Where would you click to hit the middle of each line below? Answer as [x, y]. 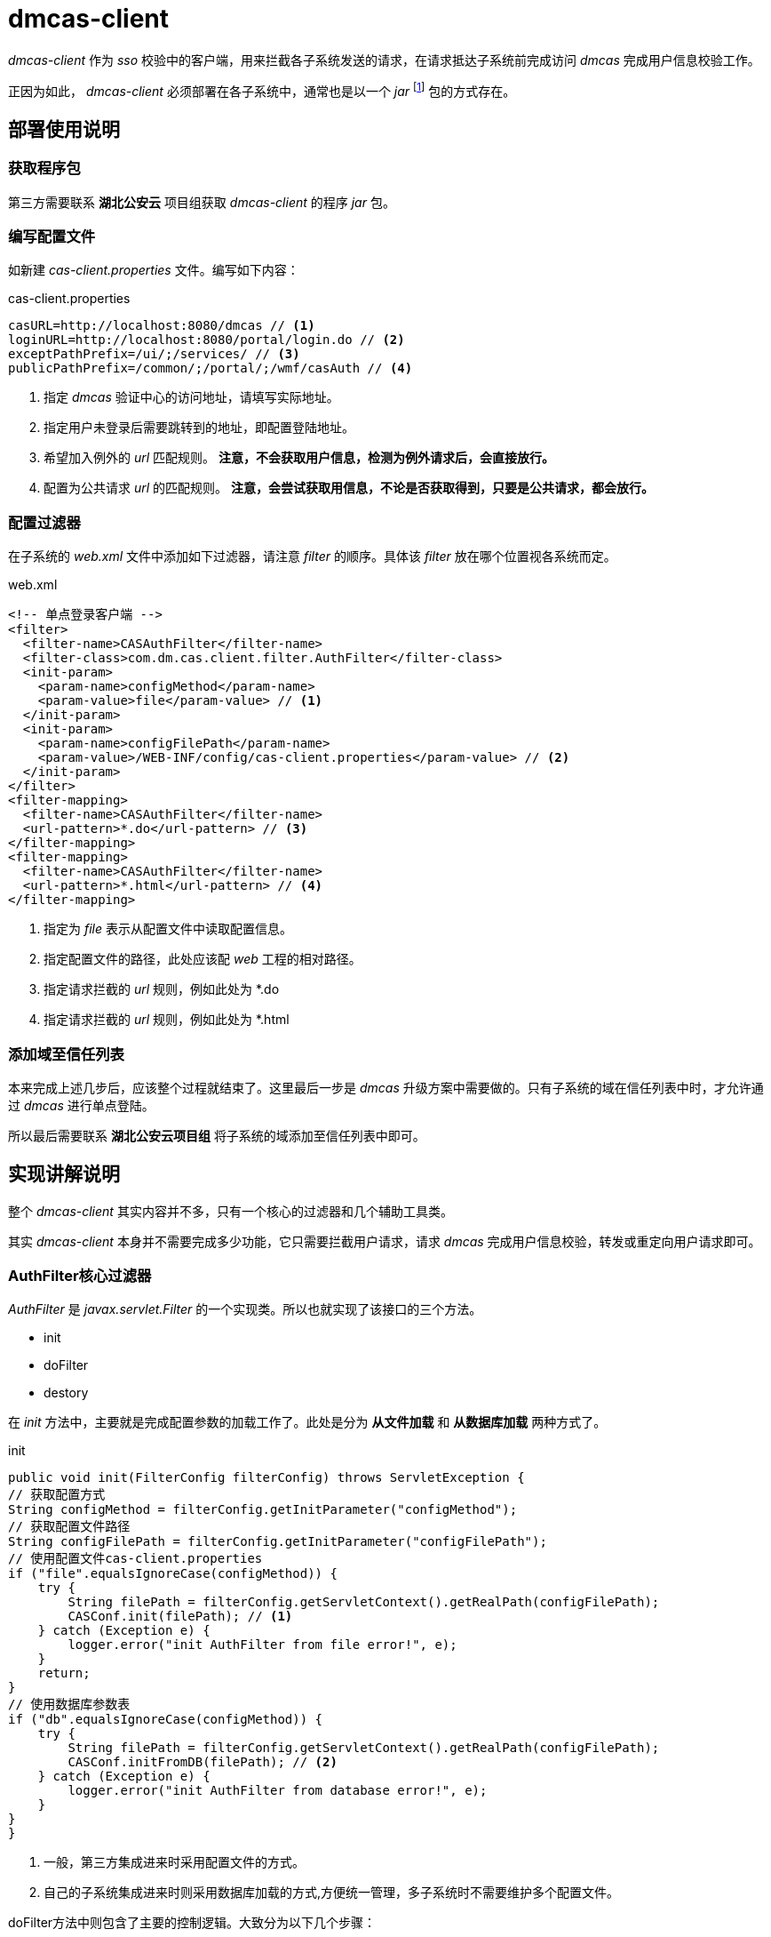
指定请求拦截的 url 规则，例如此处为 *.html [167, 1020]
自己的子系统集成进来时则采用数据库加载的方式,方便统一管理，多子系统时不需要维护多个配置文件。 [332, 1893]
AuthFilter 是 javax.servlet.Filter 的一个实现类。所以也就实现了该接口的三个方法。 [245, 1309]
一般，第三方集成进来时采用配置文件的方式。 [174, 1862]
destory [66, 1393]
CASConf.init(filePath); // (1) [180, 1617]
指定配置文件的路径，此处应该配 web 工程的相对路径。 [203, 959]
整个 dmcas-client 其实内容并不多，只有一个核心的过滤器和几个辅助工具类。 [231, 1211]
